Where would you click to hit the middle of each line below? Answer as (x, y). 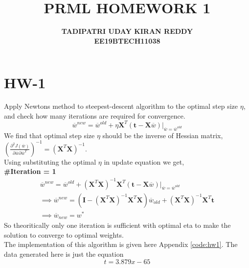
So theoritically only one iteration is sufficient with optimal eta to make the (117, 225)
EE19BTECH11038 (127, 40)
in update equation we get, (144, 161)
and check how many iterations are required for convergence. (95, 115)
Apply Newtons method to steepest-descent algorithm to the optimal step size (121, 106)
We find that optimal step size (49, 135)
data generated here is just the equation (64, 254)
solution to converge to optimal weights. (64, 234)
